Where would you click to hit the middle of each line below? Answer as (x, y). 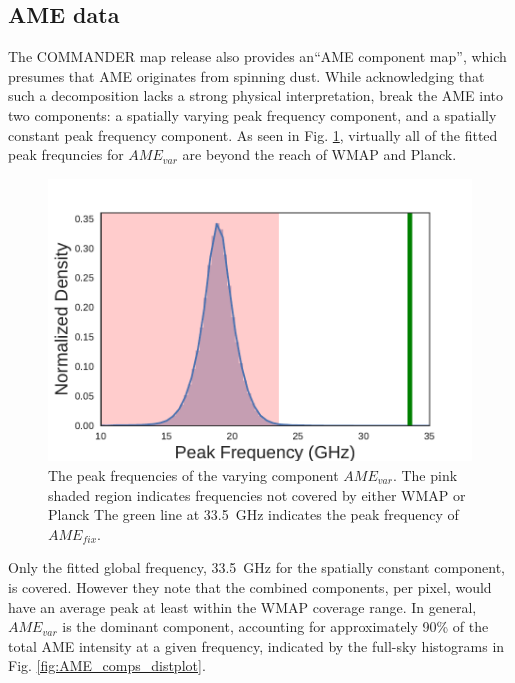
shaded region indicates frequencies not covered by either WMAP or (257, 494)
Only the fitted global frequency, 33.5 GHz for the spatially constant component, (256, 567)
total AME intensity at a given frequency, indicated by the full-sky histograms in (256, 645)
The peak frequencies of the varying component (193, 475)
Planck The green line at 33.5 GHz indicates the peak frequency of (253, 514)
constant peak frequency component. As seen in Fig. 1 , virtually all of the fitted (253, 134)
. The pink (425, 475)
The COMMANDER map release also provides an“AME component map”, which (257, 56)
